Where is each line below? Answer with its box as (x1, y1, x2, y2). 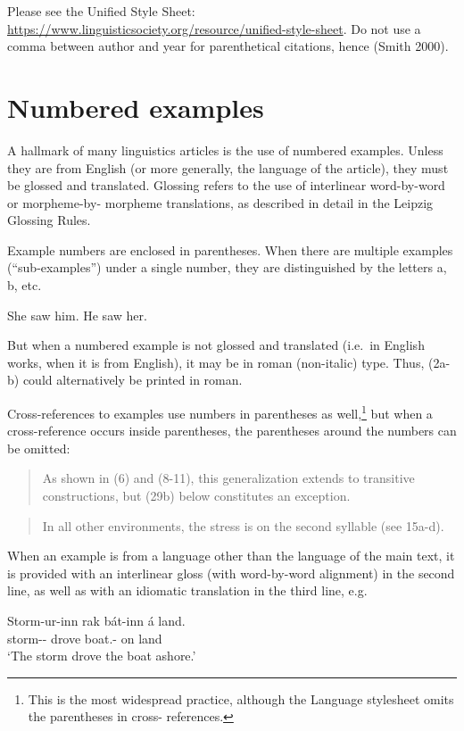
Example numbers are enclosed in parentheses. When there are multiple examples (7, 240, 453, 259)
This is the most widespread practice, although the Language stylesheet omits (28, 689, 454, 708)
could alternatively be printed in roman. (22, 370, 243, 389)
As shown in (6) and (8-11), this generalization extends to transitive (42, 469, 415, 487)
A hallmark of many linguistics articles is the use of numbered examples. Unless (7, 140, 443, 159)
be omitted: (7, 438, 70, 457)
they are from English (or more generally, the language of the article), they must (7, 158, 449, 177)
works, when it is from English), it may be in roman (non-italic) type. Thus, (7, 353, 425, 371)
